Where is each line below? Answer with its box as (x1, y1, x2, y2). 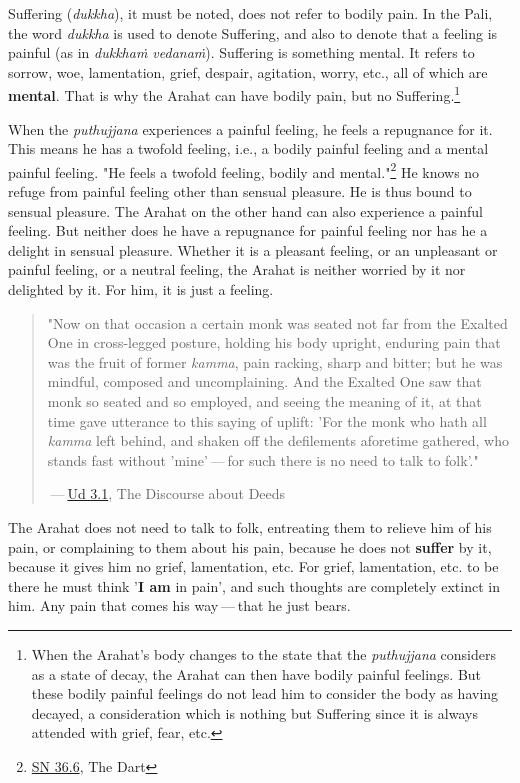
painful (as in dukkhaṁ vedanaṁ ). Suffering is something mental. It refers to (8, 42, 475, 63)
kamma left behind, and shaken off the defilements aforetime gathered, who (47, 430, 509, 451)
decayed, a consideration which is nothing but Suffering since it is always (31, 702, 478, 723)
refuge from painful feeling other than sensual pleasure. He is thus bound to (8, 181, 472, 202)
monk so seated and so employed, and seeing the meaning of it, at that (47, 391, 482, 411)
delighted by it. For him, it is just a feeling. (8, 279, 274, 300)
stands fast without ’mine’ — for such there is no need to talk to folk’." (47, 449, 479, 470)
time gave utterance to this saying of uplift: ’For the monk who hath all (47, 410, 487, 431)
